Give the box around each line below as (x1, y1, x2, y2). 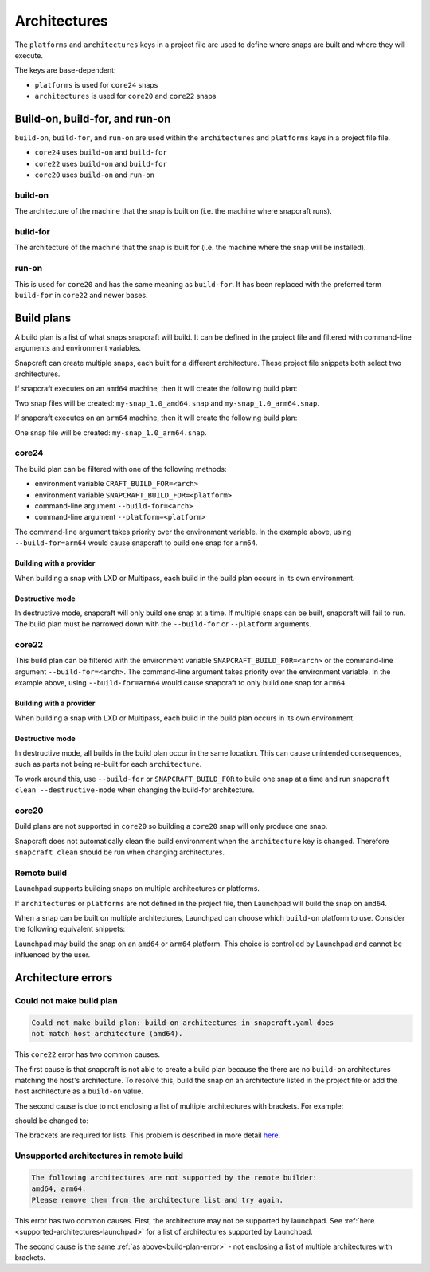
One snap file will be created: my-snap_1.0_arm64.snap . (14, 427, 207, 438)
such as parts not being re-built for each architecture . (14, 760, 202, 769)
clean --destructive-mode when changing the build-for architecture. (14, 785, 255, 795)
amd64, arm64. (31, 1184, 87, 1193)
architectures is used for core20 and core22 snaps (34, 92, 217, 101)
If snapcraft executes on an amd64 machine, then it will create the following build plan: (14, 383, 298, 394)
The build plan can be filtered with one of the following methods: (14, 464, 227, 473)
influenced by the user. (14, 950, 91, 960)
